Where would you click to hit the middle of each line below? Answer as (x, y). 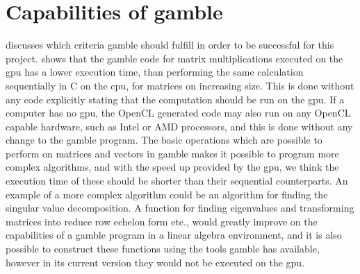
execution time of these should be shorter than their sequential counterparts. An (177, 181)
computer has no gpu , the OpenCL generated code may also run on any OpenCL (178, 113)
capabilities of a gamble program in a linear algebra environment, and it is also (174, 235)
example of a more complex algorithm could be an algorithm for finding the (167, 194)
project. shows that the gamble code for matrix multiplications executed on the (174, 58)
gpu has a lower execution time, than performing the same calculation (155, 72)
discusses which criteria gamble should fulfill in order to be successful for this (170, 45)
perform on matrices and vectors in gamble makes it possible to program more (172, 153)
